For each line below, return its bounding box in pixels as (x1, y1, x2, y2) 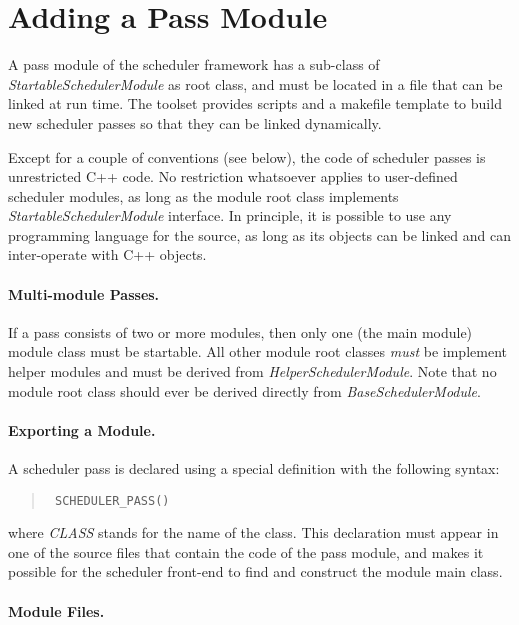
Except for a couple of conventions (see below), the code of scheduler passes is (8, 146, 486, 167)
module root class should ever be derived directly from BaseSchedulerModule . (8, 380, 481, 401)
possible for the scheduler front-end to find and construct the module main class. (8, 561, 503, 582)
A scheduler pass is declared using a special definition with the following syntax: (8, 458, 500, 479)
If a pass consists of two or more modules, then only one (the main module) (8, 321, 473, 342)
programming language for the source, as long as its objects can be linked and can (8, 224, 511, 245)
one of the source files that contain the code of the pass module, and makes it (8, 541, 484, 562)
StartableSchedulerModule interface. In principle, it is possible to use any (8, 205, 452, 226)
